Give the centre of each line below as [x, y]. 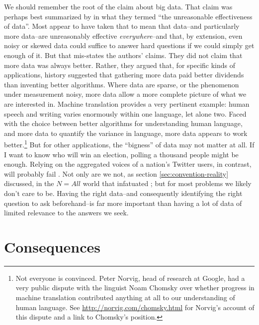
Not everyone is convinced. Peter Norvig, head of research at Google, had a [130, 278]
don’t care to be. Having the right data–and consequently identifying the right [123, 193]
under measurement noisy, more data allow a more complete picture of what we [125, 94]
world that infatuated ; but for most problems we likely [167, 183]
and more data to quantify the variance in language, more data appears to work [126, 133]
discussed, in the [29, 183]
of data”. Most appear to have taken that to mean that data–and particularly [122, 26]
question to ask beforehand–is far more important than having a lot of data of [123, 203]
